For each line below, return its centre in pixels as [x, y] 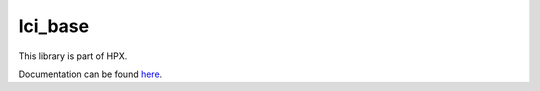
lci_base [54, 26]
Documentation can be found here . [90, 74]
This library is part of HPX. [73, 56]
